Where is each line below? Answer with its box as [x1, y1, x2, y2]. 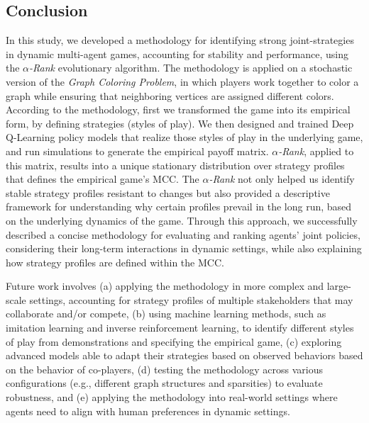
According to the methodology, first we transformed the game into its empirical [6, 102, 351, 117]
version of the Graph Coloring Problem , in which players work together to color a [6, 74, 359, 89]
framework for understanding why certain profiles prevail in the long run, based [6, 199, 352, 214]
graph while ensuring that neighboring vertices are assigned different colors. [6, 88, 334, 103]
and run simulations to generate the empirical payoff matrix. [6, 143, 269, 158]
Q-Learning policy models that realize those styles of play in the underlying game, [6, 130, 363, 145]
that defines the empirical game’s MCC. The [6, 171, 199, 186]
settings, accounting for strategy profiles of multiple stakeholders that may [29, 292, 353, 307]
